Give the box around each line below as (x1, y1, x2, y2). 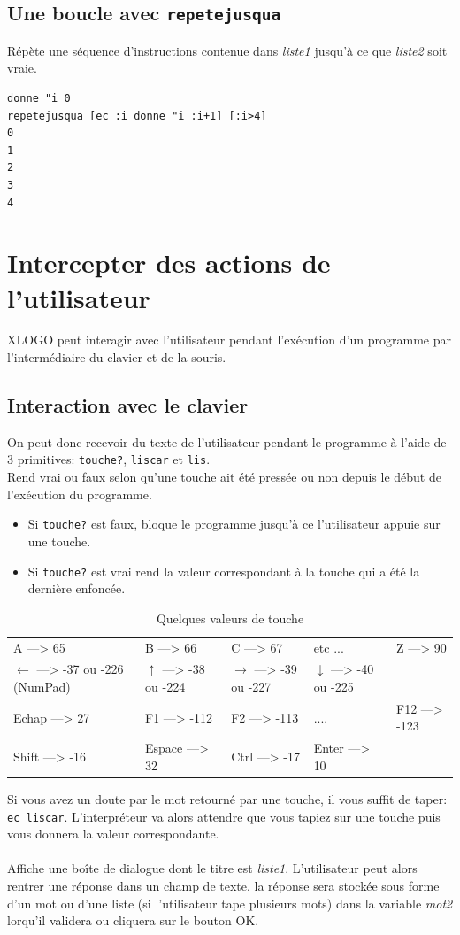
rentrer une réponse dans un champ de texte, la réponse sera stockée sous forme (7, 877, 440, 895)
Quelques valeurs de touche (156, 608, 304, 627)
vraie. (7, 58, 37, 77)
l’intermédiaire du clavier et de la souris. (7, 348, 226, 367)
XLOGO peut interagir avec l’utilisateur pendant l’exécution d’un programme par (7, 330, 451, 349)
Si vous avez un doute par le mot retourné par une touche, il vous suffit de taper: (7, 790, 448, 808)
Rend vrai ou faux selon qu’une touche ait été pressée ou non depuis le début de (7, 467, 441, 486)
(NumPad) (13, 677, 71, 696)
